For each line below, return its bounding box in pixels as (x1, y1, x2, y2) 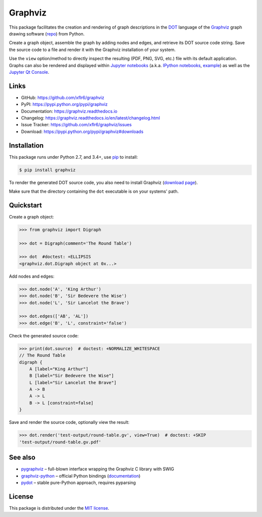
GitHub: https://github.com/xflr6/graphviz (21, 95, 104, 100)
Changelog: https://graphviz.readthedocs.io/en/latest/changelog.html (21, 115, 160, 121)
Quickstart (9, 201, 42, 209)
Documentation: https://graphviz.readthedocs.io (21, 108, 117, 114)
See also (9, 453, 36, 462)
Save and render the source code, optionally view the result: (9, 419, 130, 425)
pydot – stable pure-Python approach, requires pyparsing (21, 480, 136, 485)
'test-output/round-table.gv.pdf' (19, 439, 101, 445)
